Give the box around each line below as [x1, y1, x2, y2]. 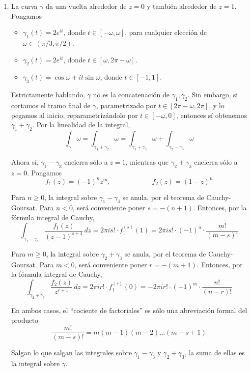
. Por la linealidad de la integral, [32, 119, 130, 130]
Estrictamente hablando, [11, 89, 85, 100]
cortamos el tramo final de [11, 100, 90, 110]
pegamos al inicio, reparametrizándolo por [11, 110, 138, 120]
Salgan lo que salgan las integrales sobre [11, 347, 132, 358]
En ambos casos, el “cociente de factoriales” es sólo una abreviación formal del [11, 305, 248, 315]
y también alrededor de [146, 1, 217, 11]
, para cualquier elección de [125, 27, 207, 37]
